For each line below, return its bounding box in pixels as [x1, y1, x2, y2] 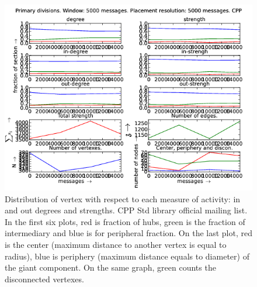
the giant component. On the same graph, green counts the [5, 261, 216, 274]
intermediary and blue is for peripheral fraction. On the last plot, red [5, 227, 252, 239]
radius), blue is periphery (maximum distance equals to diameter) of [5, 250, 249, 262]
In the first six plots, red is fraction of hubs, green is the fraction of [5, 215, 245, 227]
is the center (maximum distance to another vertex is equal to [5, 238, 227, 250]
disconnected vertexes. [5, 272, 84, 285]
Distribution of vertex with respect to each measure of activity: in [5, 192, 241, 205]
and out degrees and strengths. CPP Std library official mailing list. [5, 204, 248, 216]
